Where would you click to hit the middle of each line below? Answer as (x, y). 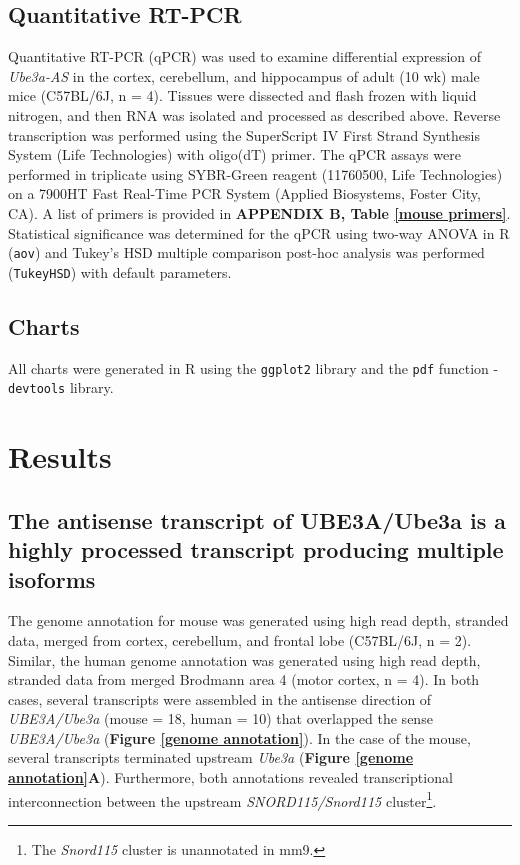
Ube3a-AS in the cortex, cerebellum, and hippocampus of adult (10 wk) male (244, 75)
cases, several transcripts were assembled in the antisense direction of (220, 698)
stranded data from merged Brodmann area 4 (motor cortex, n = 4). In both (244, 679)
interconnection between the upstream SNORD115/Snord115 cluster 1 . (222, 799)
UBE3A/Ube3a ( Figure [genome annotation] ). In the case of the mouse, (239, 737)
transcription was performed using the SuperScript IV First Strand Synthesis (244, 134)
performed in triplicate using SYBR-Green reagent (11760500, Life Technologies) (255, 173)
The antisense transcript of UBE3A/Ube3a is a (257, 519)
